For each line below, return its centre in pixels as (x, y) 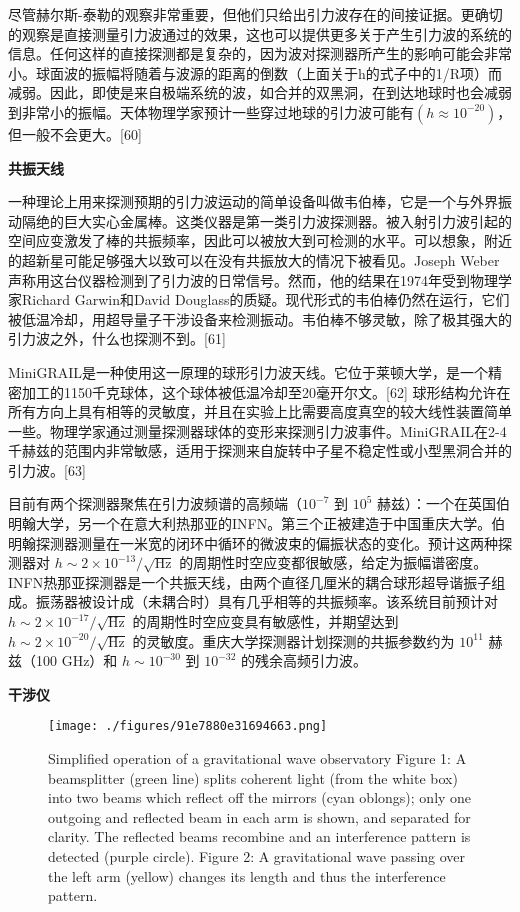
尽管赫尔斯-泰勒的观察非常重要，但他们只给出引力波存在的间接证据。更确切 (255, 14)
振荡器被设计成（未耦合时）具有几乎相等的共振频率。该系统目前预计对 (266, 601)
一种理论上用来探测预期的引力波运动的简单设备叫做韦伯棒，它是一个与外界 (253, 201)
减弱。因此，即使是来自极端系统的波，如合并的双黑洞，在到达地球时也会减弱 (260, 92)
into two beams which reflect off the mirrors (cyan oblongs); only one (260, 797)
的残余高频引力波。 (304, 660)
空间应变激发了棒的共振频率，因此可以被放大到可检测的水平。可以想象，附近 (260, 240)
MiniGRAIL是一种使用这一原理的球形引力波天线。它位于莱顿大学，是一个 (248, 371)
